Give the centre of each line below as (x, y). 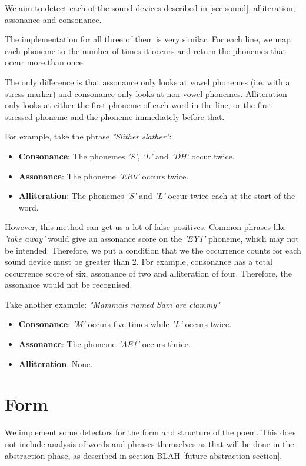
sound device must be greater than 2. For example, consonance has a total (139, 262)
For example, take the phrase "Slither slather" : (88, 136)
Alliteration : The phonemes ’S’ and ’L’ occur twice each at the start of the (157, 196)
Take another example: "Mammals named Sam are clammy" (112, 304)
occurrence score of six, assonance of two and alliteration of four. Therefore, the (148, 273)
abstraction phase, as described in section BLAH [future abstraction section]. (144, 455)
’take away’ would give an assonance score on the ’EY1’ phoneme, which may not (152, 238)
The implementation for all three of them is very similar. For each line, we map (148, 39)
